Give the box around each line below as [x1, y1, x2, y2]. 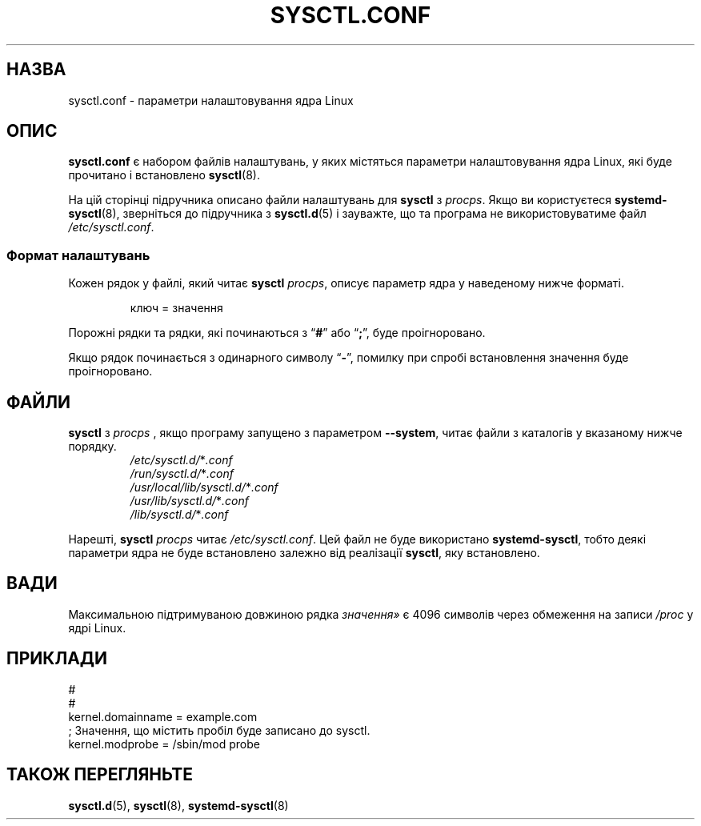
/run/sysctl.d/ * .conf [130, 467, 234, 481]
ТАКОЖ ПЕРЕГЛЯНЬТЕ [6, 764, 194, 785]
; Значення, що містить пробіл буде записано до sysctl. [68, 723, 371, 737]
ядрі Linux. [68, 620, 126, 635]
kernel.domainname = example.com [68, 709, 258, 724]
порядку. [68, 439, 117, 454]
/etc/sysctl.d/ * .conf [130, 453, 233, 467]
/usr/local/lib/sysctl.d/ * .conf [130, 480, 278, 495]
